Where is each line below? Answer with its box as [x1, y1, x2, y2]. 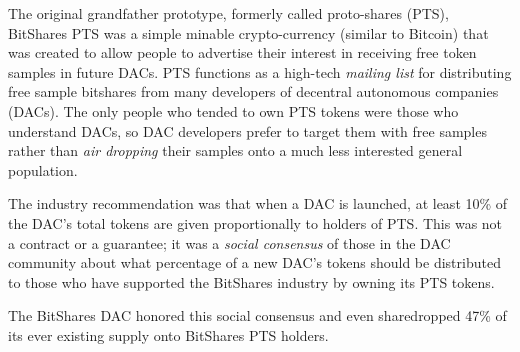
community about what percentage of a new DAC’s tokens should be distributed [8, 252, 501, 273]
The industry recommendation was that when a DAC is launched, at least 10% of [8, 193, 508, 214]
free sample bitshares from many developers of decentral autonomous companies [8, 81, 499, 102]
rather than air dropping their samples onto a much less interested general [8, 140, 463, 161]
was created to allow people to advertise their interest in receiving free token [8, 42, 477, 63]
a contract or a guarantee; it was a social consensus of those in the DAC [8, 232, 451, 253]
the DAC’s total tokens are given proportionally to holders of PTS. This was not [8, 212, 503, 233]
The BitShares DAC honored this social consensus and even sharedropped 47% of [8, 305, 507, 326]
